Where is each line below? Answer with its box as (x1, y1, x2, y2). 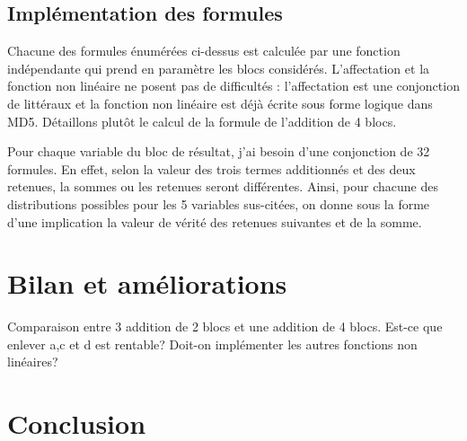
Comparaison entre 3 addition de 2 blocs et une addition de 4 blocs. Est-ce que (7, 317, 443, 336)
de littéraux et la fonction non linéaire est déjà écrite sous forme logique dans (7, 93, 433, 112)
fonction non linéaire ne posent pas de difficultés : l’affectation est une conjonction (7, 76, 460, 95)
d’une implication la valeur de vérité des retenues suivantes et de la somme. (7, 212, 422, 231)
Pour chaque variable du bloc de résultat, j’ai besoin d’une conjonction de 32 (7, 142, 430, 161)
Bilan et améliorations (7, 265, 287, 302)
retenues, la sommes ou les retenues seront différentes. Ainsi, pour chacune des (7, 177, 438, 196)
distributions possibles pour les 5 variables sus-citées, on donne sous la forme (7, 194, 430, 213)
